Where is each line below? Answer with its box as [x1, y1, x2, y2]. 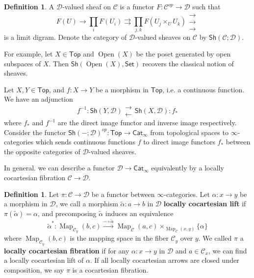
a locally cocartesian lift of [4, 255, 84, 265]
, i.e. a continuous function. [162, 84, 245, 94]
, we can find [208, 245, 247, 255]
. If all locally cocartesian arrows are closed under [90, 255, 239, 265]
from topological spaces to [150, 127, 229, 137]
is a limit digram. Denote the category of [4, 32, 127, 42]
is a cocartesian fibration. [72, 264, 149, 275]
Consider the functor [4, 127, 66, 137]
